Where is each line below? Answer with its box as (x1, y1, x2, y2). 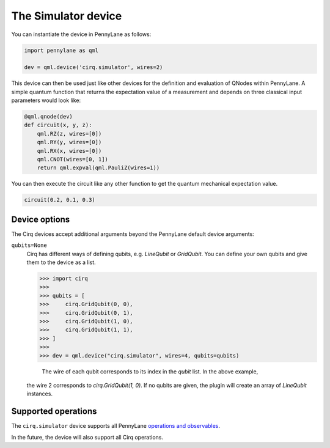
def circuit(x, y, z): (24, 122, 92, 128)
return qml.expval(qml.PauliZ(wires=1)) (37, 164, 160, 171)
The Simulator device (11, 9, 122, 23)
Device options (11, 214, 70, 224)
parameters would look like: (11, 97, 81, 104)
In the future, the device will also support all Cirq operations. (11, 433, 164, 441)
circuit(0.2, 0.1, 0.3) (24, 196, 96, 204)
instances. (26, 390, 53, 397)
